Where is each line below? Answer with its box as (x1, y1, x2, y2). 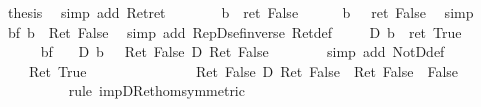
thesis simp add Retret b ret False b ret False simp (7, 2, 474, 22)
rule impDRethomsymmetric (68, 80, 245, 101)
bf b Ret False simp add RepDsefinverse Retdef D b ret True (7, 21, 462, 42)
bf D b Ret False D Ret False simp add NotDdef (40, 41, 445, 62)
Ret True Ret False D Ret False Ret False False (28, 60, 459, 81)
